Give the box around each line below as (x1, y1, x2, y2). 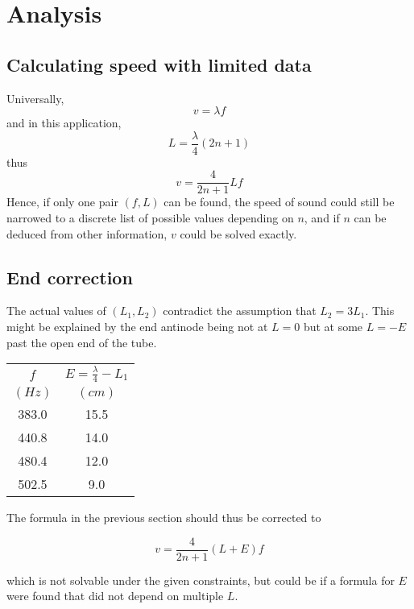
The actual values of (6, 302, 106, 319)
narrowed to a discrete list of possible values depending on (6, 209, 294, 226)
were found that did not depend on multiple (6, 587, 224, 604)
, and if (304, 209, 340, 226)
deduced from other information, (6, 225, 168, 242)
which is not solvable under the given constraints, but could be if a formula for (6, 571, 395, 588)
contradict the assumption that (163, 302, 317, 319)
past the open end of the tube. (6, 333, 157, 350)
